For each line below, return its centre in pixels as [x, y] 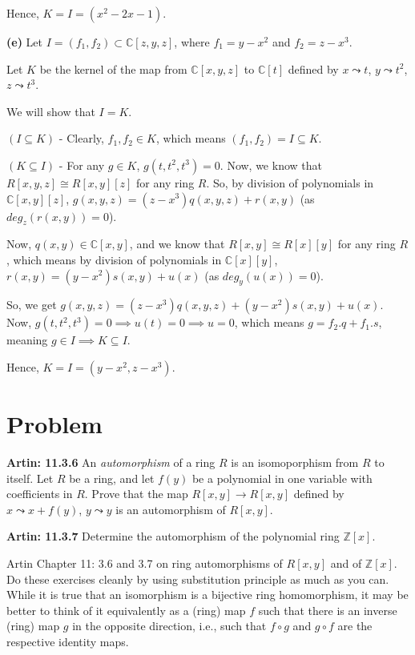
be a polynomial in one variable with [282, 478]
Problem [54, 424]
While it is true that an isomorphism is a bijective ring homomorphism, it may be [207, 595]
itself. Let [30, 478]
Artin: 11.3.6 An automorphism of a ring [111, 462]
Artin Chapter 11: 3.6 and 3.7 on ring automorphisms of [145, 563]
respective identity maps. [68, 641]
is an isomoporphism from [295, 462]
